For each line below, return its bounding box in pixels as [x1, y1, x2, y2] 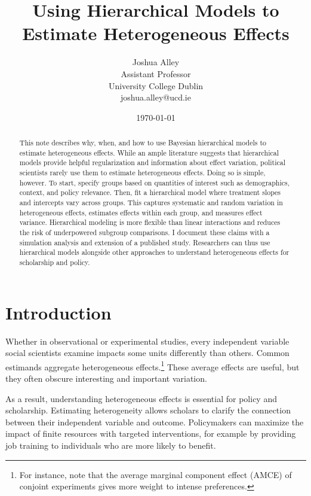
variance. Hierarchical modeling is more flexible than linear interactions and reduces [19, 217, 281, 227]
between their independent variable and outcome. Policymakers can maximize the [5, 415, 304, 428]
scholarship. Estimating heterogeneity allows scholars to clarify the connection [5, 404, 291, 416]
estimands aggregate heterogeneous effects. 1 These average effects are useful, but [5, 358, 300, 373]
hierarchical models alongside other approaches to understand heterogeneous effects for [19, 247, 290, 257]
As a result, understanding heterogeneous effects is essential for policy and [5, 392, 277, 404]
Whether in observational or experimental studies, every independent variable [5, 334, 290, 347]
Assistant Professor [121, 67, 191, 80]
